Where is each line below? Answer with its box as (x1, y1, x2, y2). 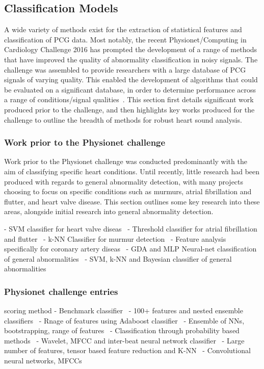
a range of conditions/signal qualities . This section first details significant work (4, 94, 254, 105)
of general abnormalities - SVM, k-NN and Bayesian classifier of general (4, 253, 232, 264)
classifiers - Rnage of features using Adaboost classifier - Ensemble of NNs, (4, 315, 245, 326)
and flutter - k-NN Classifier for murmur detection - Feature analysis (4, 233, 226, 244)
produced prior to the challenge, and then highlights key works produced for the (4, 104, 255, 114)
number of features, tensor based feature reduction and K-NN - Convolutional (4, 345, 251, 356)
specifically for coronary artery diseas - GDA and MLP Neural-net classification (4, 243, 257, 254)
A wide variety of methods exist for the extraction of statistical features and (4, 24, 242, 35)
